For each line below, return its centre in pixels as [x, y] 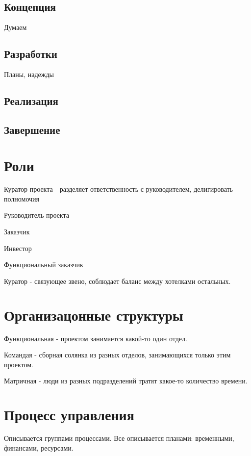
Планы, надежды [29, 74]
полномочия [22, 198]
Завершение [32, 129]
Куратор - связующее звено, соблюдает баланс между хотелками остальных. [117, 281]
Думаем [15, 27]
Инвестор [18, 248]
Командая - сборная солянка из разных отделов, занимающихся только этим [117, 355]
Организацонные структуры [94, 315]
